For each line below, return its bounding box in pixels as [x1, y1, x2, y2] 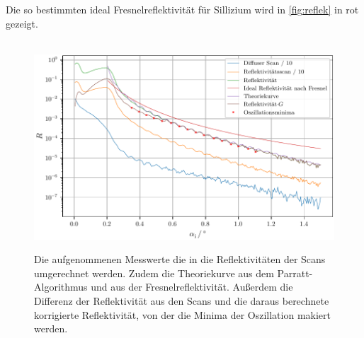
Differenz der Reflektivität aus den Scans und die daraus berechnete [34, 293, 329, 308]
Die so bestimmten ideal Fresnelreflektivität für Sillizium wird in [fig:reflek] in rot [6, 2, 359, 16]
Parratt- [277, 265, 313, 280]
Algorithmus [34, 279, 88, 294]
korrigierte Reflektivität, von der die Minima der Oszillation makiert [34, 307, 331, 322]
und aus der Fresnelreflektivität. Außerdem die [91, 279, 293, 294]
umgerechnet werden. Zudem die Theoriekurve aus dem [34, 265, 274, 280]
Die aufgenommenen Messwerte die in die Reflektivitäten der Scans [34, 252, 326, 267]
